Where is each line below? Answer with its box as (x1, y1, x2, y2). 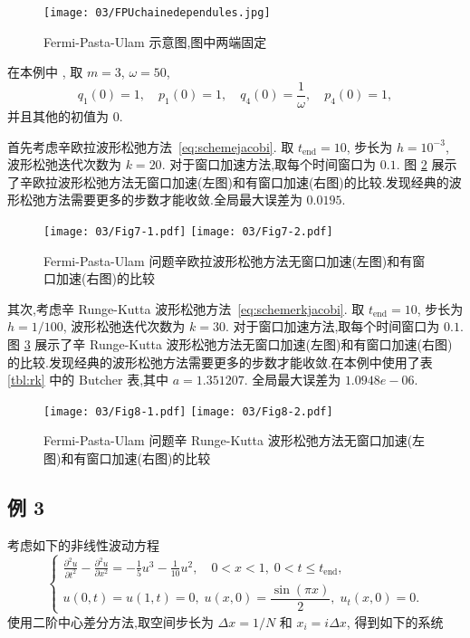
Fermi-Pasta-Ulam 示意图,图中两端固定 (43, 32, 267, 51)
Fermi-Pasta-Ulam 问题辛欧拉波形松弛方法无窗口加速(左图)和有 (43, 251, 413, 270)
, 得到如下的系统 (346, 612, 444, 631)
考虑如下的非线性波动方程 (7, 535, 159, 554)
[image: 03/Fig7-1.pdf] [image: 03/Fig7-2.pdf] (43, 224, 333, 238)
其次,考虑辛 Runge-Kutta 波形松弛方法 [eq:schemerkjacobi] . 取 (7, 299, 365, 318)
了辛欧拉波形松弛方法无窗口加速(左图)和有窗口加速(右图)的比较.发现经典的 (7, 172, 449, 191)
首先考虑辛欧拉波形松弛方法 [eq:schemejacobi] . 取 (7, 137, 294, 156)
